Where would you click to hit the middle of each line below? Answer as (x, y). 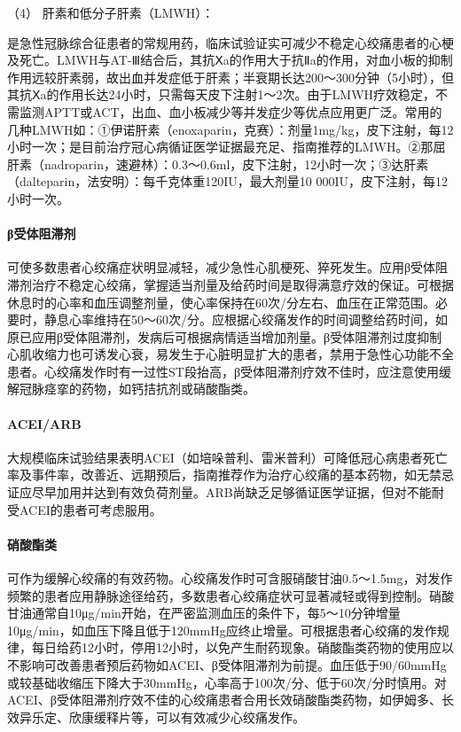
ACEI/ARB (44, 423)
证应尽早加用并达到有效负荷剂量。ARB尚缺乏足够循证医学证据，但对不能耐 (226, 492)
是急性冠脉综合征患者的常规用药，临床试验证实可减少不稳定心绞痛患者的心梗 (230, 42)
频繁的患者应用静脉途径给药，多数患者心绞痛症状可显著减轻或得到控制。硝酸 (230, 595)
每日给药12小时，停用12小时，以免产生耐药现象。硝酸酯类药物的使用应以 (242, 647)
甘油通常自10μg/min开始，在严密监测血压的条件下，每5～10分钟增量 (204, 613)
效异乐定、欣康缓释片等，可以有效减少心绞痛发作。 (156, 716)
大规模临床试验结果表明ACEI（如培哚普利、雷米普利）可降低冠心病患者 (215, 457)
